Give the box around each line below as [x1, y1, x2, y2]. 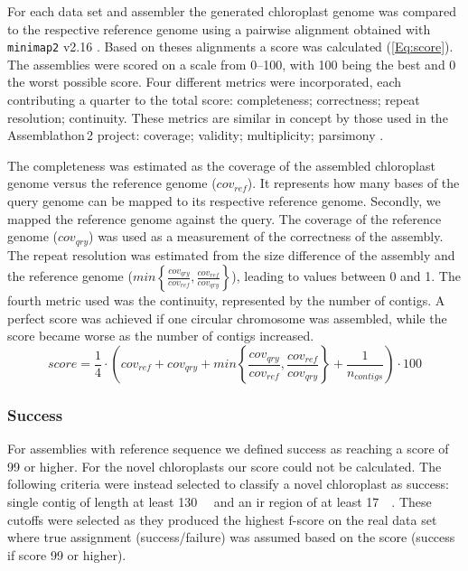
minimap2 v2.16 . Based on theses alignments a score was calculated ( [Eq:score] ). [7, 37, 454, 56]
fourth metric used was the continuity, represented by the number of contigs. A [7, 291, 445, 310]
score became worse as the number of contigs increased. [7, 326, 314, 345]
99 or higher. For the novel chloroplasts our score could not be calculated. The [7, 456, 442, 475]
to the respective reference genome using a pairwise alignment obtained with [7, 19, 431, 38]
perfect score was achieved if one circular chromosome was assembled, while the [7, 308, 447, 327]
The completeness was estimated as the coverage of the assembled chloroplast [7, 155, 435, 174]
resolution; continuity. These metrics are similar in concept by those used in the [7, 108, 448, 126]
